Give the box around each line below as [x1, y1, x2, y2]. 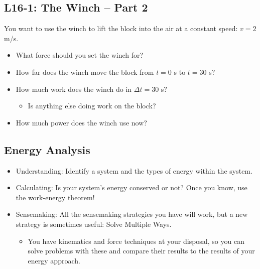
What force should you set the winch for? [16, 50, 144, 60]
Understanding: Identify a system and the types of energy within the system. [16, 165, 252, 176]
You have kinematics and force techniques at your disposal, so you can [28, 235, 244, 246]
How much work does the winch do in [16, 83, 132, 94]
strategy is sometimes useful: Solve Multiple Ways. [16, 218, 172, 229]
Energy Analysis [4, 142, 90, 157]
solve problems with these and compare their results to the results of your [28, 245, 255, 256]
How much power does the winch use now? [16, 117, 147, 127]
